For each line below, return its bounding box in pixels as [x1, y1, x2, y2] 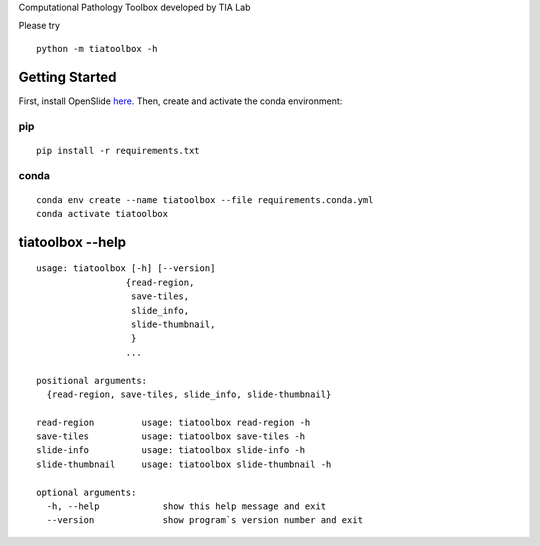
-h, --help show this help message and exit [46, 501, 327, 512]
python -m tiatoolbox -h [36, 43, 158, 54]
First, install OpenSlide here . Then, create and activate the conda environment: [18, 95, 343, 107]
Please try [18, 20, 60, 32]
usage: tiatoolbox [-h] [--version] [36, 263, 216, 274]
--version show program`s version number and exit [46, 515, 364, 526]
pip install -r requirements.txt [36, 145, 200, 156]
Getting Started [18, 68, 117, 85]
